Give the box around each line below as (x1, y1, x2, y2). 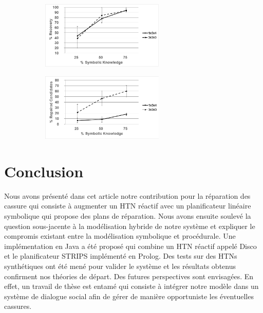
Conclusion (4, 160, 84, 181)
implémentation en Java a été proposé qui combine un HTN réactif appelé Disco (4, 240, 257, 251)
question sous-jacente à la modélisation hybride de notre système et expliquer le (4, 220, 255, 231)
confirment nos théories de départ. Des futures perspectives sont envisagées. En (4, 270, 254, 281)
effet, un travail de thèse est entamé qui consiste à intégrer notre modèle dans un (4, 281, 259, 291)
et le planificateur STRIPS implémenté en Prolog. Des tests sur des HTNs (4, 251, 237, 261)
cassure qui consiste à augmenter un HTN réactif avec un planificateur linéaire (4, 200, 251, 211)
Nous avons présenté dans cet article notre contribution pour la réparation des (4, 190, 251, 201)
